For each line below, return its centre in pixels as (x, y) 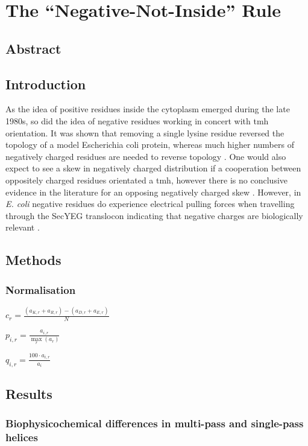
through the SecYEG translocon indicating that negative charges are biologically (154, 215)
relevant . (23, 227)
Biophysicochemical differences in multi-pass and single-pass (155, 423)
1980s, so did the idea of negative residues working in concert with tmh (137, 120)
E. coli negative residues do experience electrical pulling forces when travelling (150, 204)
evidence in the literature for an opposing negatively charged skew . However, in (153, 192)
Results (29, 393)
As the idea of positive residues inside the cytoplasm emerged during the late (148, 109)
